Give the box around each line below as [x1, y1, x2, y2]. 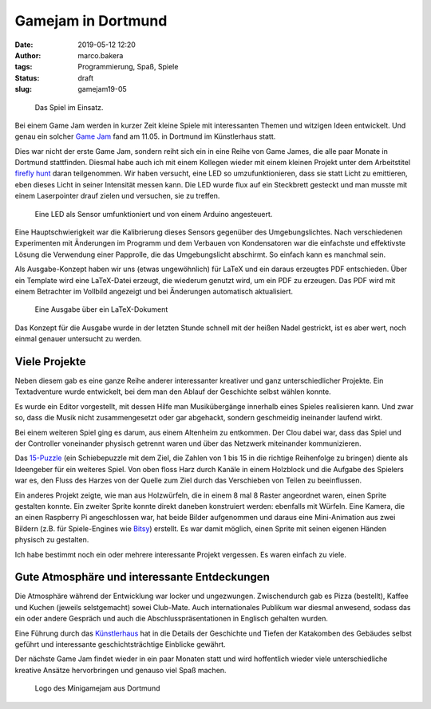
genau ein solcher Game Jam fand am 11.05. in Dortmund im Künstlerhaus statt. [14, 132, 276, 141]
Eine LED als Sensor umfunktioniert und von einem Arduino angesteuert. [34, 209, 273, 219]
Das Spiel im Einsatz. [34, 102, 104, 112]
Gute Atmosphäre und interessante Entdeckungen [14, 570, 271, 584]
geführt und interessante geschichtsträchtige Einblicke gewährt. [14, 639, 227, 649]
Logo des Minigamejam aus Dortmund [34, 683, 160, 693]
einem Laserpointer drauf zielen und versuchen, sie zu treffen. [14, 191, 220, 201]
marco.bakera [77, 50, 124, 60]
